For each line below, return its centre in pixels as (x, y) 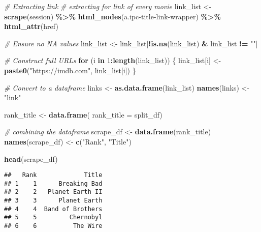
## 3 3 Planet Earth (53, 201)
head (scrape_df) (31, 158)
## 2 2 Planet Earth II (53, 192)
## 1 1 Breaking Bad (53, 183)
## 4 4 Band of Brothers (53, 209)
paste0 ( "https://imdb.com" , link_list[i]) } (70, 70)
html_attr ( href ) (31, 26)
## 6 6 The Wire (53, 226)
